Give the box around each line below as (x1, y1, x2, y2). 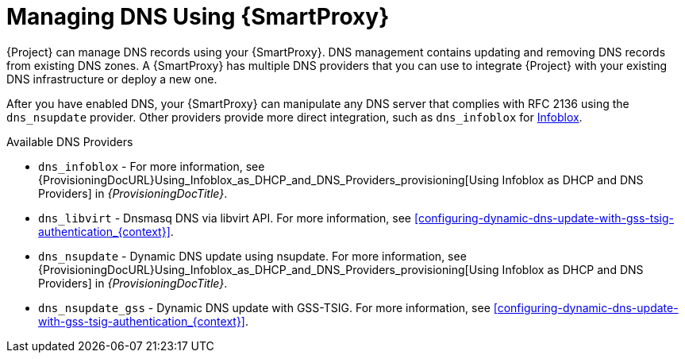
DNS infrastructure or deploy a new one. (6, 71, 217, 86)
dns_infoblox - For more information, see (38, 159, 265, 173)
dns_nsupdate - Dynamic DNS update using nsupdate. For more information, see (38, 249, 467, 263)
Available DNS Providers (6, 134, 133, 149)
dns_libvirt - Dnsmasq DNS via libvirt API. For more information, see (38, 210, 412, 225)
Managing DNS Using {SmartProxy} (6, 3, 390, 30)
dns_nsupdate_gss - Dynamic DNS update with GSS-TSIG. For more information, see (38, 300, 491, 315)
